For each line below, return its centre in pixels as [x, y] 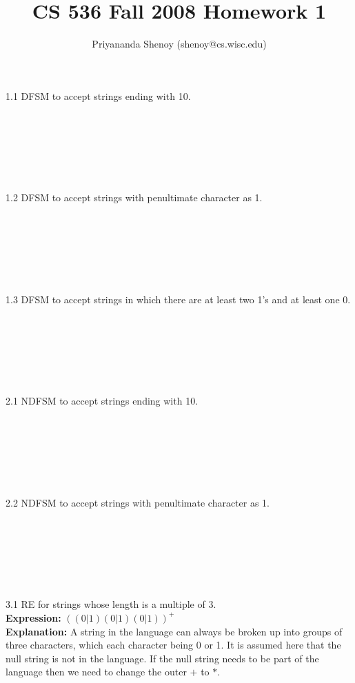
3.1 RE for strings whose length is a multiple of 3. [111, 604]
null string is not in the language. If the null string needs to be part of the [162, 658]
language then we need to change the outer [96, 672]
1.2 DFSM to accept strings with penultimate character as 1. [134, 197]
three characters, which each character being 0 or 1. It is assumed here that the [173, 645]
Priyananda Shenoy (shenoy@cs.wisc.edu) [179, 44]
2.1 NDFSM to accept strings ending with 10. [102, 401]
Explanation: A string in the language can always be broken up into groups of [174, 631]
